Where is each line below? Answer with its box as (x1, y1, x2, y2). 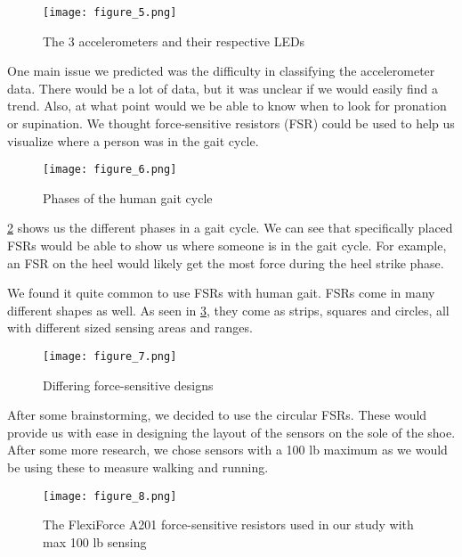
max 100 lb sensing (43, 532, 147, 551)
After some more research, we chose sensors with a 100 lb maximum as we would (7, 440, 448, 459)
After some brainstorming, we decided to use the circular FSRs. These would (7, 405, 427, 424)
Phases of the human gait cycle (43, 188, 213, 207)
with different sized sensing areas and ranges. (7, 318, 253, 337)
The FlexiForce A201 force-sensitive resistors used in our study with (43, 515, 414, 534)
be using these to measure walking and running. (7, 458, 269, 477)
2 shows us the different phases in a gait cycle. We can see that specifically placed (7, 218, 453, 237)
